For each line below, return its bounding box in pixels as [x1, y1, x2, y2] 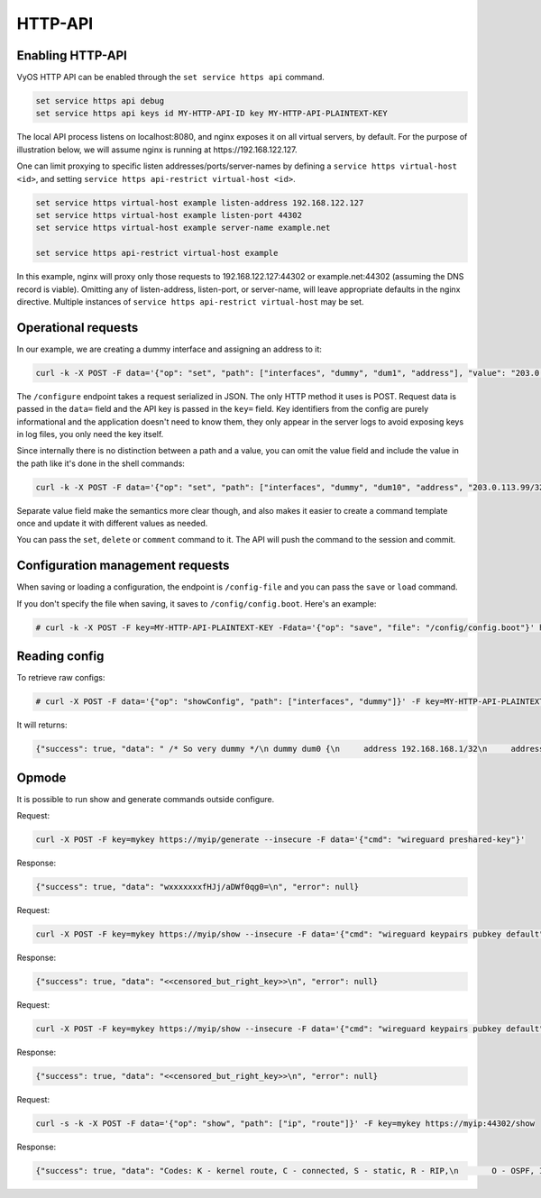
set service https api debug [35, 96, 165, 106]
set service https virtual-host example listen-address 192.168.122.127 [35, 197, 364, 207]
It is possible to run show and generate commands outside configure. [16, 793, 275, 804]
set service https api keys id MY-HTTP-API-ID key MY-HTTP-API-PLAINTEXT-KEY [35, 108, 388, 119]
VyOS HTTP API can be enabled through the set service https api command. [16, 72, 325, 83]
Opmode [16, 770, 67, 785]
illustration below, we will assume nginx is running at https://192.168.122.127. [16, 144, 298, 155]
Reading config [16, 649, 105, 664]
